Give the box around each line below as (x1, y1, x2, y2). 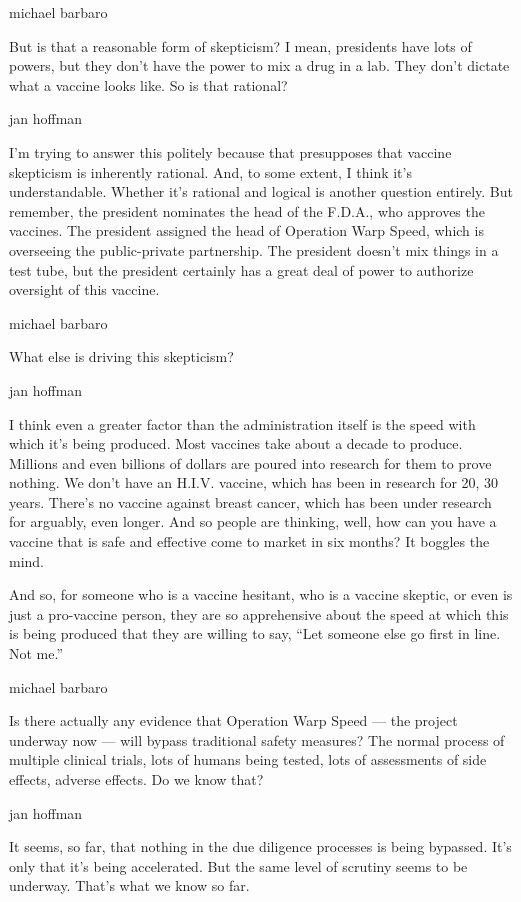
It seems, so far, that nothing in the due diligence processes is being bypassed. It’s (9, 836, 512, 857)
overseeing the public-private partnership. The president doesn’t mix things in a (9, 239, 499, 260)
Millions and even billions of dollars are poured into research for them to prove (9, 452, 492, 473)
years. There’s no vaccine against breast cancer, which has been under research (9, 491, 492, 512)
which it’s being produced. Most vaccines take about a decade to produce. (9, 433, 463, 454)
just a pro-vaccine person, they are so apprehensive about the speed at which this (9, 603, 509, 624)
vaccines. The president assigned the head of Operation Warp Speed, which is (9, 220, 484, 241)
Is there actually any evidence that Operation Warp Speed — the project (9, 710, 458, 731)
